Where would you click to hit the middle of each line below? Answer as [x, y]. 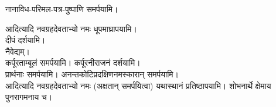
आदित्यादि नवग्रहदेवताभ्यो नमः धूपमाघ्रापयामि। [71, 28]
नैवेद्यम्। [18, 51]
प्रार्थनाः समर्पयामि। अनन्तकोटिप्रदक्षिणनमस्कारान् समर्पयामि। [92, 74]
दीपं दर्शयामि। [25, 40]
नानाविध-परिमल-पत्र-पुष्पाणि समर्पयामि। [62, 9]
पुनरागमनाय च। [29, 97]
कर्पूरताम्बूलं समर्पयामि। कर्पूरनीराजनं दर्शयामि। [73, 63]
